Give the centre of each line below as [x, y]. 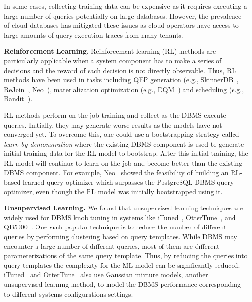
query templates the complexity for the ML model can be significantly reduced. [122, 265]
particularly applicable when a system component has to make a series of [113, 60]
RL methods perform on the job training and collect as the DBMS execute [115, 115]
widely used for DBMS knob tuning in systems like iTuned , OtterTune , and [120, 217]
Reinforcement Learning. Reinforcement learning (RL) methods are [110, 51]
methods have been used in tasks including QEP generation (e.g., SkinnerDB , [121, 80]
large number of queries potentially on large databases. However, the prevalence [123, 15]
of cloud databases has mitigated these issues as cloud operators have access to [121, 25]
